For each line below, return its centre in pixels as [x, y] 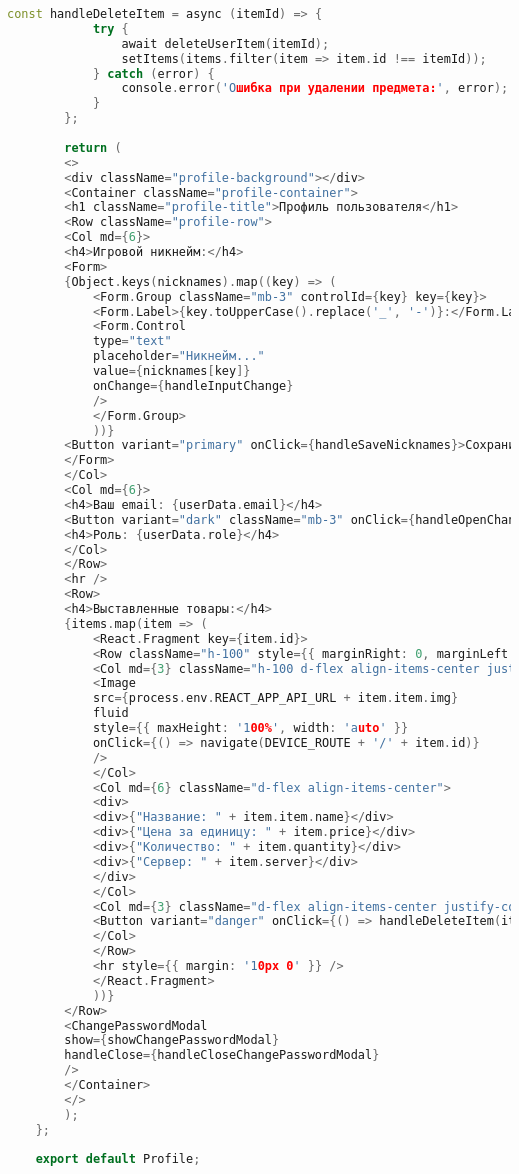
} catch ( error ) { [153, 73]
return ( [93, 147]
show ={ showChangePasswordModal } [172, 1040]
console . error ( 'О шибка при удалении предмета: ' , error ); [315, 88]
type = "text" [132, 341]
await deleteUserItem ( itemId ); [225, 43]
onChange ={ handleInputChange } [193, 385]
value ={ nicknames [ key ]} [171, 371]
